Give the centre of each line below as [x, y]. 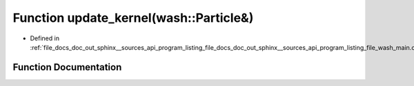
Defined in [45, 38]
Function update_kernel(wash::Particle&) [133, 18]
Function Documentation [67, 67]
